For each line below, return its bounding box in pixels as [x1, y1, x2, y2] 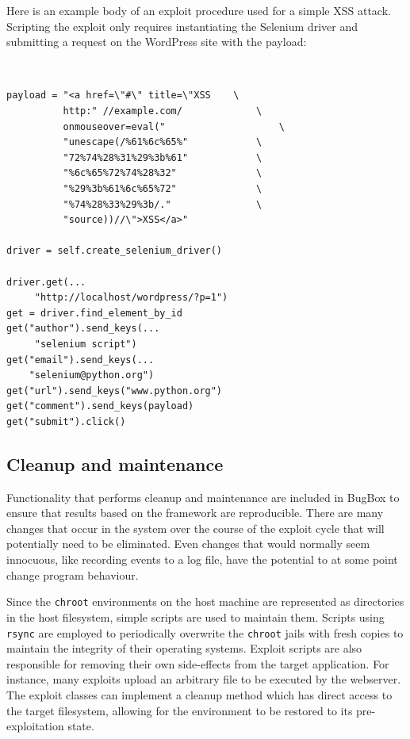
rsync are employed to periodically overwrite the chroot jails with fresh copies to [6, 624, 404, 641]
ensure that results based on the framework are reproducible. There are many [6, 504, 384, 521]
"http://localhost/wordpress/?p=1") [34, 292, 228, 304]
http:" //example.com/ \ [63, 105, 262, 117]
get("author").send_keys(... [6, 323, 160, 335]
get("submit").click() [6, 415, 126, 427]
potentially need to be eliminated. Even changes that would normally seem [6, 535, 370, 552]
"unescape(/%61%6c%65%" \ [63, 136, 262, 148]
